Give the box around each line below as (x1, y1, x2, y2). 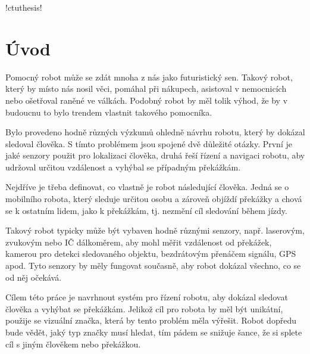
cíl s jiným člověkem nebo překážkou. (5, 337, 141, 350)
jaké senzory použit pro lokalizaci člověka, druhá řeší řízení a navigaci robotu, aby (5, 149, 305, 162)
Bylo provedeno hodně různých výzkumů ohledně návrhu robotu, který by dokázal (5, 126, 305, 138)
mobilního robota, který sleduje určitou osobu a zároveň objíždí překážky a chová (5, 192, 302, 205)
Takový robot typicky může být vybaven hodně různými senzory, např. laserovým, (5, 224, 305, 237)
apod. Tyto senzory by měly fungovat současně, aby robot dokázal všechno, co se (5, 259, 301, 272)
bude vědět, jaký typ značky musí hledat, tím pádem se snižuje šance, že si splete (5, 326, 302, 338)
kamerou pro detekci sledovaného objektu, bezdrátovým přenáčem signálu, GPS (5, 247, 296, 260)
